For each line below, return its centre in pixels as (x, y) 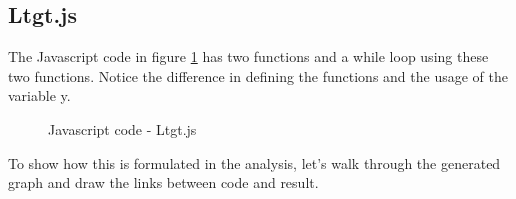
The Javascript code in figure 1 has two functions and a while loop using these (248, 56)
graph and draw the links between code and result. (163, 182)
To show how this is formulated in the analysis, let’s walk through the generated (254, 162)
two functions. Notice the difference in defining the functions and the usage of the (258, 75)
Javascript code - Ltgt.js (122, 128)
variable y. (39, 95)
